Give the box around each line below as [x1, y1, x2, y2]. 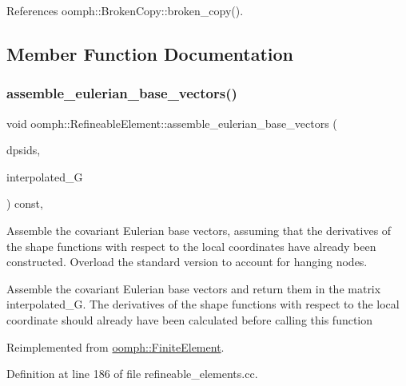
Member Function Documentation [6, 41, 294, 66]
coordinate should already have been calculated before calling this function [6, 311, 373, 328]
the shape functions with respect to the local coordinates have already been [6, 237, 376, 254]
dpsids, [6, 141, 41, 158]
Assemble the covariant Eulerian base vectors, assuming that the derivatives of [6, 221, 392, 238]
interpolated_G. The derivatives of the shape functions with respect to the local [6, 296, 400, 312]
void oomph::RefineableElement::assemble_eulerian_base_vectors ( [6, 114, 337, 131]
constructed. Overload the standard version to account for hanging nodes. [6, 253, 368, 270]
